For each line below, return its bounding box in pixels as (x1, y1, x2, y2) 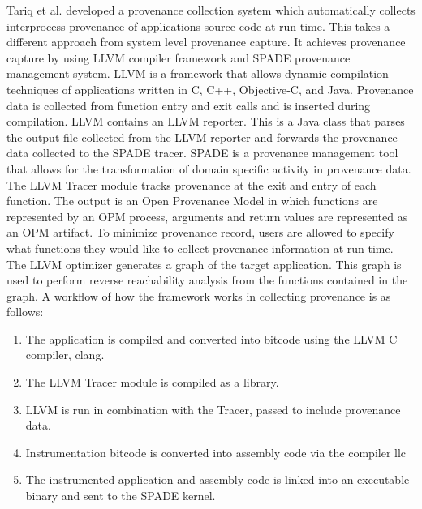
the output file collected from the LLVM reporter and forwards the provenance (6, 128, 398, 145)
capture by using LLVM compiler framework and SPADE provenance (6, 49, 351, 66)
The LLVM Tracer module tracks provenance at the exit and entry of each (6, 176, 377, 193)
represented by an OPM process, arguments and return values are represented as (6, 207, 408, 225)
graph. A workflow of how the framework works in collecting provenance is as (6, 287, 391, 304)
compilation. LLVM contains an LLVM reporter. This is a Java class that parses (6, 113, 405, 130)
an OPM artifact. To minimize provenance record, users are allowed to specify (6, 224, 394, 241)
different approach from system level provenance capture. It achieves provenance (6, 33, 406, 50)
